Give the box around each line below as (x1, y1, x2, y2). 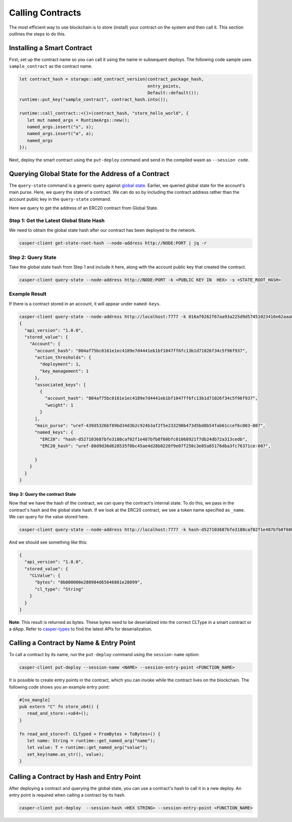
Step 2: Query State (9, 254, 57, 260)
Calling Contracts (9, 7, 81, 18)
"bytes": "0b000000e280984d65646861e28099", (35, 580, 143, 585)
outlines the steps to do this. (9, 31, 66, 37)
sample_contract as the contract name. (9, 63, 93, 69)
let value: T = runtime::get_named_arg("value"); (27, 745, 148, 750)
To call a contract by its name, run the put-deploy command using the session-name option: (9, 652, 200, 658)
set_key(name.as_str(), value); (27, 751, 104, 757)
